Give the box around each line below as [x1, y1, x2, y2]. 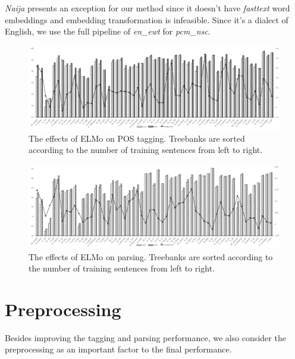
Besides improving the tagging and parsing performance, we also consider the [5, 331, 286, 344]
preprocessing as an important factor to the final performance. [5, 343, 232, 355]
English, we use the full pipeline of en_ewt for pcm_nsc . [5, 25, 211, 38]
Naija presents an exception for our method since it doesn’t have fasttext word [5, 2, 290, 14]
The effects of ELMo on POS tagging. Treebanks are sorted [29, 132, 245, 144]
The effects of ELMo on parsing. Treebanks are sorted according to [29, 250, 273, 263]
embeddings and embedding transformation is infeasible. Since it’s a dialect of [5, 13, 288, 26]
